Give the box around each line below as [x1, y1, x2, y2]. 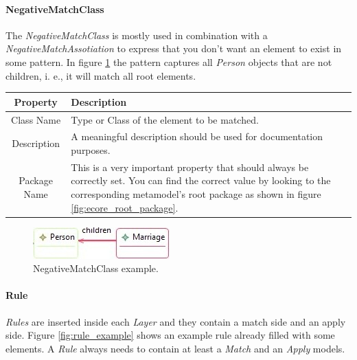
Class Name [11, 112, 61, 126]
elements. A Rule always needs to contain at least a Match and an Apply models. [5, 341, 345, 355]
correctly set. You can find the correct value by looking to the [71, 173, 331, 188]
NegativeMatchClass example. [33, 261, 159, 275]
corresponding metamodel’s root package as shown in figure [71, 186, 321, 201]
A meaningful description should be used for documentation [71, 129, 323, 144]
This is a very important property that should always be [71, 159, 309, 174]
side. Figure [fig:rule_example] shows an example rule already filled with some [5, 328, 335, 342]
